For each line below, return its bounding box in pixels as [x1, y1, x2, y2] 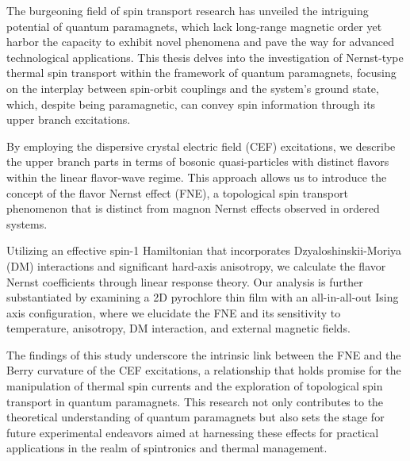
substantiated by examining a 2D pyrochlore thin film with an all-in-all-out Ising [6, 289, 399, 305]
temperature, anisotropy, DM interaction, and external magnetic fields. [6, 320, 351, 336]
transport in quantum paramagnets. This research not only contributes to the [6, 393, 384, 409]
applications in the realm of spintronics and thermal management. [6, 440, 328, 456]
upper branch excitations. [6, 111, 131, 128]
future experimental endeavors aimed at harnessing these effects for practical [6, 424, 379, 440]
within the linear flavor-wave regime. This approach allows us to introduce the [6, 168, 387, 185]
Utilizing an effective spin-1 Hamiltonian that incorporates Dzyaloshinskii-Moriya [6, 242, 402, 259]
